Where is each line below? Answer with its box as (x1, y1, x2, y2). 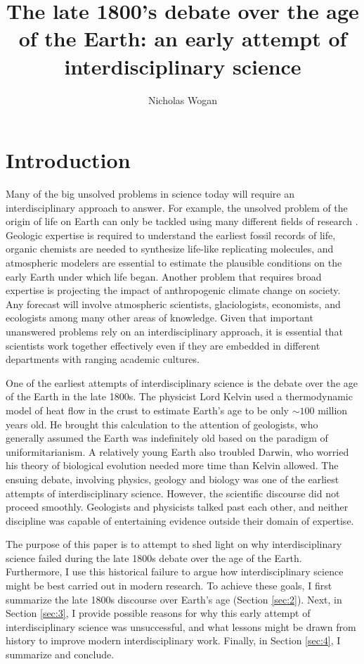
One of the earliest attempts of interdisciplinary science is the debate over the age (6, 375, 358, 390)
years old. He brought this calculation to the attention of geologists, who (6, 416, 318, 431)
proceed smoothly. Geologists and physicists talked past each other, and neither (6, 499, 349, 514)
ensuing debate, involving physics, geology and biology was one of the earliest (6, 471, 339, 486)
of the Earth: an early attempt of (18, 24, 347, 53)
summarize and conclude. (6, 647, 115, 662)
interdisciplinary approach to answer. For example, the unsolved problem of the (6, 200, 348, 215)
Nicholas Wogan (148, 92, 218, 107)
